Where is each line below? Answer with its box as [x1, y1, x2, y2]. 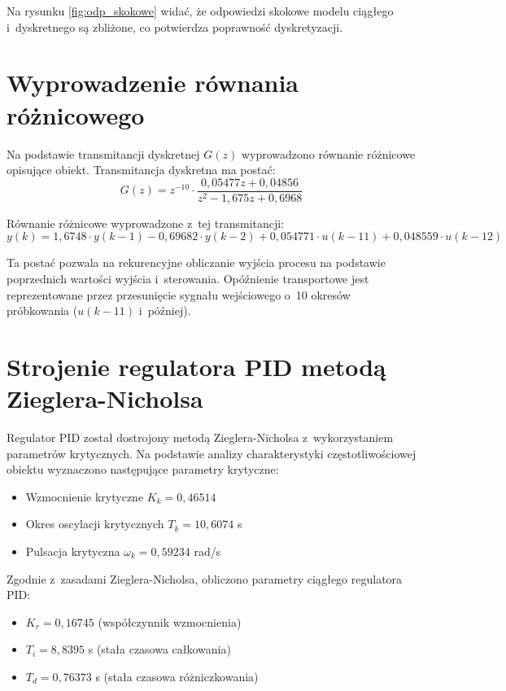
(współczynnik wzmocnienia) [98, 613, 242, 630]
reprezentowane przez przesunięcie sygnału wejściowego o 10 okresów [7, 286, 351, 303]
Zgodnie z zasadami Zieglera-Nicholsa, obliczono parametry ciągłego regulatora [7, 570, 403, 587]
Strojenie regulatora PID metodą [7, 349, 386, 383]
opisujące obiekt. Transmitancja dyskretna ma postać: [7, 161, 276, 178]
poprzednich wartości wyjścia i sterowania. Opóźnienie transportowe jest [7, 269, 369, 286]
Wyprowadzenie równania [7, 66, 299, 99]
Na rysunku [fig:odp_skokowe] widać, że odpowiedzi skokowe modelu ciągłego [7, 2, 394, 19]
